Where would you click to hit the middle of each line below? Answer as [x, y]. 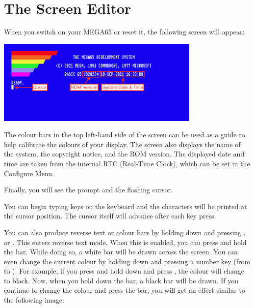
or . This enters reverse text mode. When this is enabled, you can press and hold [125, 242]
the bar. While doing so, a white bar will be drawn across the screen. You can [121, 252]
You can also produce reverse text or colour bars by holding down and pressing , [125, 232]
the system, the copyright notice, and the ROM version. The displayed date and [124, 154]
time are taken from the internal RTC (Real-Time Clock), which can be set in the [127, 163]
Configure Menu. [29, 173]
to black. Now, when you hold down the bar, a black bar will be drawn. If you [121, 280]
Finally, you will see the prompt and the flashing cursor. [88, 190]
